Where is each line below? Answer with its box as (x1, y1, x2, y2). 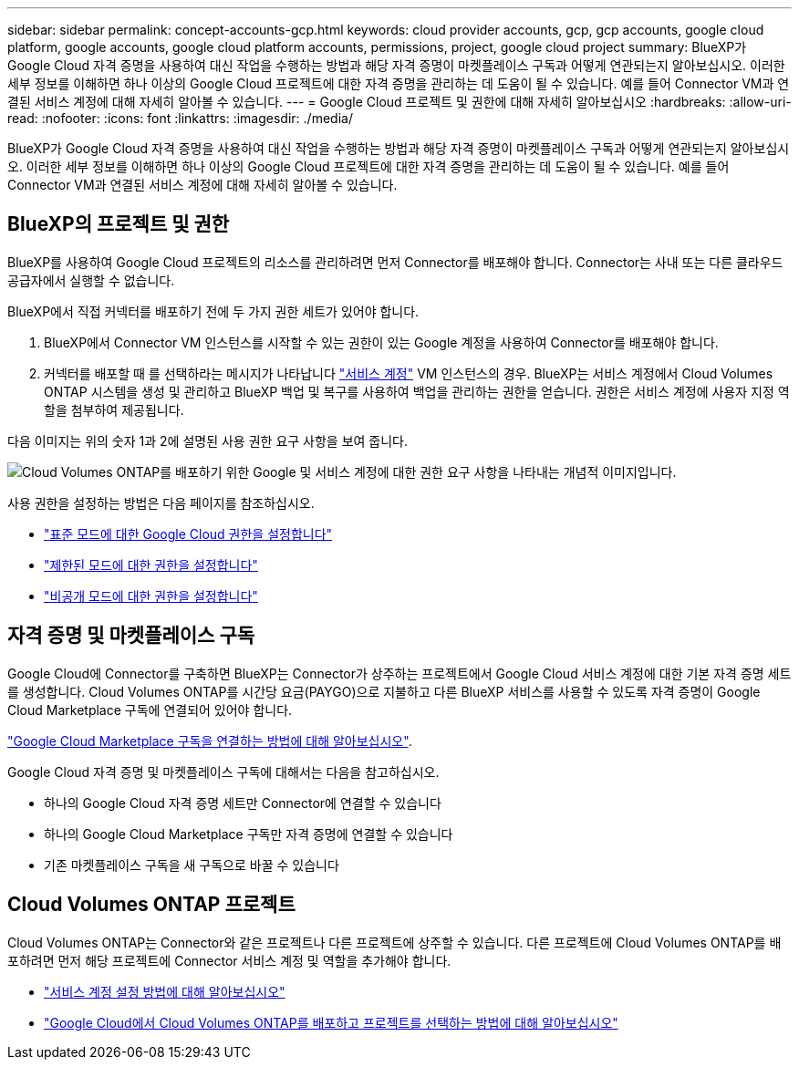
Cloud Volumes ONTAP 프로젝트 (7, 893, 296, 917)
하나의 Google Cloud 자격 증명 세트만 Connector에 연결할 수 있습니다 (44, 794, 441, 811)
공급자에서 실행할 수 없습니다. (7, 272, 175, 288)
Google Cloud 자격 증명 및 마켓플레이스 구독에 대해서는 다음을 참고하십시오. (7, 763, 440, 780)
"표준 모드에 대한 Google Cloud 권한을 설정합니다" (44, 525, 333, 542)
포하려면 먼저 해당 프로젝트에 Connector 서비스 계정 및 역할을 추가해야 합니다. (7, 952, 451, 969)
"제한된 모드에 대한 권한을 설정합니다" (44, 556, 258, 573)
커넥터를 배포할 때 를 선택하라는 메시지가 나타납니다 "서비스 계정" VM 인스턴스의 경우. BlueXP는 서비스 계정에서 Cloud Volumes (44, 365, 773, 381)
